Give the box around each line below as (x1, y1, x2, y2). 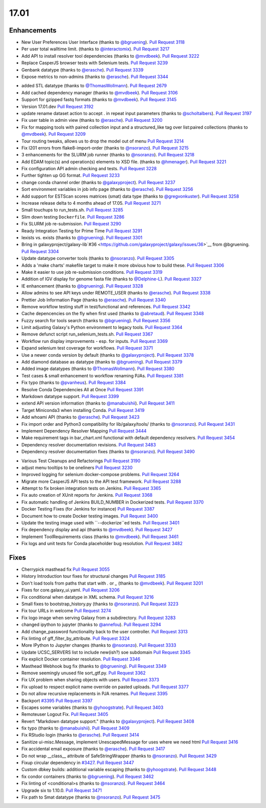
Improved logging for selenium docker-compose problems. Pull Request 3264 (21, 472, 180, 477)
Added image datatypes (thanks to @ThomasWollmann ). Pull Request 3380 (21, 366, 175, 372)
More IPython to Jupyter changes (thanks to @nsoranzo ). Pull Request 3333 (21, 642, 177, 648)
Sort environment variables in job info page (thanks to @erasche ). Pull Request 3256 (21, 186, 193, 192)
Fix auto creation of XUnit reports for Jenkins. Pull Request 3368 (21, 492, 153, 498)
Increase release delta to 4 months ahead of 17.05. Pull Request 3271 (21, 200, 161, 206)
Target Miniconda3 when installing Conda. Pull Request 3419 (21, 407, 145, 413)
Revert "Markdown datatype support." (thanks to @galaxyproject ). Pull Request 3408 (21, 718, 195, 724)
